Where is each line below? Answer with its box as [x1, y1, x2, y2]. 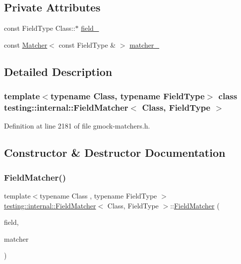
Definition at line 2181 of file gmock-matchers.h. [4, 121, 150, 131]
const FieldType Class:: [4, 23, 75, 33]
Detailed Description [4, 64, 113, 79]
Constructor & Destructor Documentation [4, 145, 226, 160]
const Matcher [4, 39, 48, 50]
